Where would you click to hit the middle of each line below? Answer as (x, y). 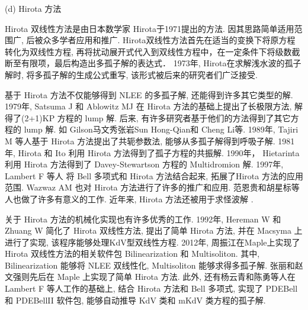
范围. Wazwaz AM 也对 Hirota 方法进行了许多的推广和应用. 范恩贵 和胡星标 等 (152, 187)
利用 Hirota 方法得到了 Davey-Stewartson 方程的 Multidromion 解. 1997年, (144, 164)
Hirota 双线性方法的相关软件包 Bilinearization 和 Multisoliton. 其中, (132, 254)
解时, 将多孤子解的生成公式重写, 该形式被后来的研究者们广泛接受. (131, 74)
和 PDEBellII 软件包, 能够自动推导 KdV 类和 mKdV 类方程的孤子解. (135, 300)
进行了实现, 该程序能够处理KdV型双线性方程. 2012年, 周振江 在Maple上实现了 (153, 242)
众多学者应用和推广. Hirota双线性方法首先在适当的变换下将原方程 (169, 40)
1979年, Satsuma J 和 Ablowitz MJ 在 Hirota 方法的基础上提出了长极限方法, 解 (154, 106)
